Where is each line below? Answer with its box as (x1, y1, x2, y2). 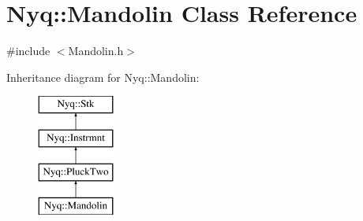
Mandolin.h (68, 42, 124, 59)
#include (6, 42, 51, 59)
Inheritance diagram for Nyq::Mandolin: (6, 68, 200, 85)
